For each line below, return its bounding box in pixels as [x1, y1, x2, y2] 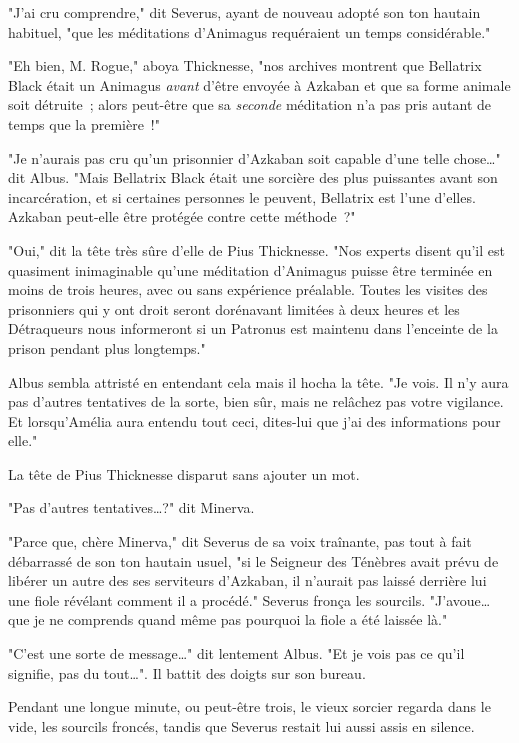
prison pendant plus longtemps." [8, 337, 206, 358]
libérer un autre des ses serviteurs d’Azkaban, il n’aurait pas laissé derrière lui [8, 570, 487, 591]
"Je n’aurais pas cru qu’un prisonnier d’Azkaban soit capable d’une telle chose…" [8, 147, 501, 168]
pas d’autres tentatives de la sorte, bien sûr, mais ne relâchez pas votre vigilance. [8, 391, 504, 412]
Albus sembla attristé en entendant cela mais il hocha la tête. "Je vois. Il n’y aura [8, 371, 509, 392]
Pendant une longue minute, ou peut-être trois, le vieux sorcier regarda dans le [8, 696, 491, 717]
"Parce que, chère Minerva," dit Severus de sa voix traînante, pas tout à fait [8, 531, 472, 552]
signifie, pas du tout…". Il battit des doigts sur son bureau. [8, 662, 366, 683]
